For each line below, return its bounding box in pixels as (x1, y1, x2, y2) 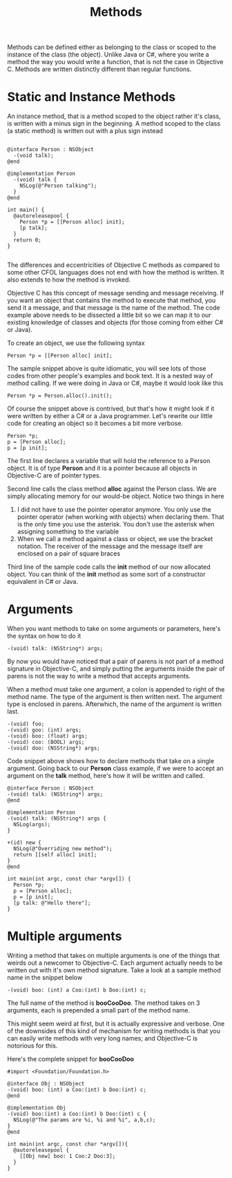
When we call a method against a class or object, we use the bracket (17, 535, 213, 543)
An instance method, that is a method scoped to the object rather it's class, (7, 112, 221, 121)
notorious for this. (7, 1041, 58, 1050)
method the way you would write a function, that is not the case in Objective (7, 58, 224, 66)
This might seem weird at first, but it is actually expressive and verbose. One (7, 1019, 225, 1028)
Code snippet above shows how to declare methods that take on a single (7, 757, 215, 765)
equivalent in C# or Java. (7, 578, 78, 586)
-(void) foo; (7, 720, 45, 728)
